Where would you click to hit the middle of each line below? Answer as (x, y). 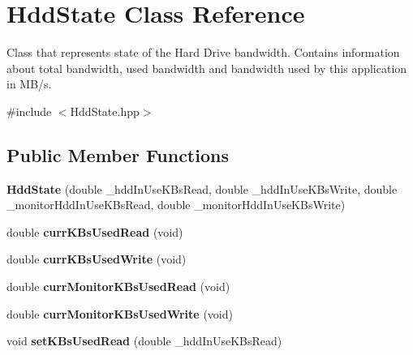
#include (29, 111)
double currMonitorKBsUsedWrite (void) (120, 313)
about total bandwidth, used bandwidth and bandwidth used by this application (207, 68)
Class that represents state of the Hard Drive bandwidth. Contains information (203, 52)
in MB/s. (29, 84)
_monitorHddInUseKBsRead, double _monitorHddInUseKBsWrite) (176, 205)
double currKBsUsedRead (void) (95, 231)
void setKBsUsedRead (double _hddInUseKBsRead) (144, 341)
